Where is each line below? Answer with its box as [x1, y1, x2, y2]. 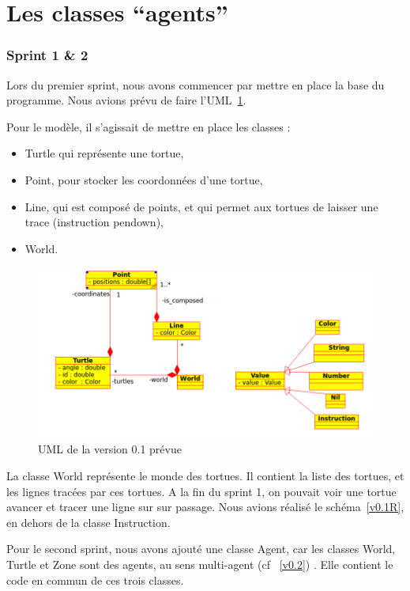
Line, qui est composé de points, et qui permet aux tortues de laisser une [24, 198, 378, 214]
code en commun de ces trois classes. [6, 571, 184, 588]
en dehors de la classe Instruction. [6, 513, 171, 530]
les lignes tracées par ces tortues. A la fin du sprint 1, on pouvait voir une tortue [6, 483, 397, 499]
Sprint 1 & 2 [6, 45, 88, 65]
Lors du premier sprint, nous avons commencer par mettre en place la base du [6, 76, 385, 93]
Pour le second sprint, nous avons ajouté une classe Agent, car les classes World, [6, 540, 396, 557]
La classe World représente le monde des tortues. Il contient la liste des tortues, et [6, 467, 404, 483]
